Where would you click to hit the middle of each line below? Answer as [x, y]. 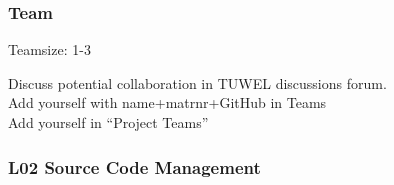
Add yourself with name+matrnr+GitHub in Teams [167, 102]
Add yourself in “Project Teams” [108, 122]
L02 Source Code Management [134, 166]
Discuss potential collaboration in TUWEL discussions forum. [197, 82]
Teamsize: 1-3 [49, 49]
